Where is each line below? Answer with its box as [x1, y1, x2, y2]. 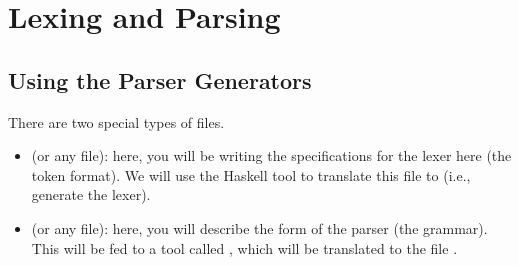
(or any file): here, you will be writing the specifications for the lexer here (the [31, 145, 512, 166]
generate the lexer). [31, 184, 151, 205]
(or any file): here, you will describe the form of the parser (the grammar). [31, 217, 488, 238]
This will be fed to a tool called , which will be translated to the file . [31, 237, 458, 258]
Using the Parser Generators [8, 64, 312, 95]
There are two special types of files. [8, 111, 225, 132]
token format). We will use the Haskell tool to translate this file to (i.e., [31, 164, 471, 185]
